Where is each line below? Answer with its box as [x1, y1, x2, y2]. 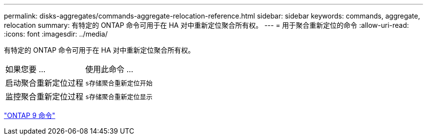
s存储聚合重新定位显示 [85, 93, 153, 100]
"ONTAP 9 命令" [4, 111, 56, 119]
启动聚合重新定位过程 [5, 78, 84, 88]
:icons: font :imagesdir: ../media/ [4, 30, 108, 38]
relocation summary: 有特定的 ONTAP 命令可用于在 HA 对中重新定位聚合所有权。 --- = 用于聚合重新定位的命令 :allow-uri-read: [4, 21, 409, 29]
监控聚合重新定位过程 [5, 92, 84, 101]
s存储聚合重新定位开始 [85, 79, 153, 87]
